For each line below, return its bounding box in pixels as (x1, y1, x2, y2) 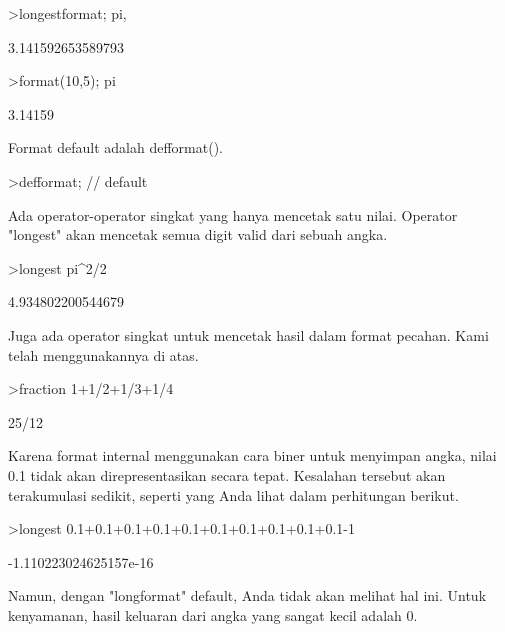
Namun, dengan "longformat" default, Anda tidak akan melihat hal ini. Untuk (8, 585, 487, 606)
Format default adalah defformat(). (8, 137, 223, 158)
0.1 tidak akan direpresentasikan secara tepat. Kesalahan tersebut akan (8, 464, 446, 485)
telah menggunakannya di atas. (8, 344, 199, 365)
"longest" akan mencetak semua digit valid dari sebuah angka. (8, 224, 388, 245)
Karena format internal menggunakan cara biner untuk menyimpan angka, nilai (8, 445, 497, 466)
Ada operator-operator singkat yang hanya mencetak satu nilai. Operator (8, 204, 458, 225)
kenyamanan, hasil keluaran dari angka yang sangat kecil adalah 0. (8, 604, 418, 625)
